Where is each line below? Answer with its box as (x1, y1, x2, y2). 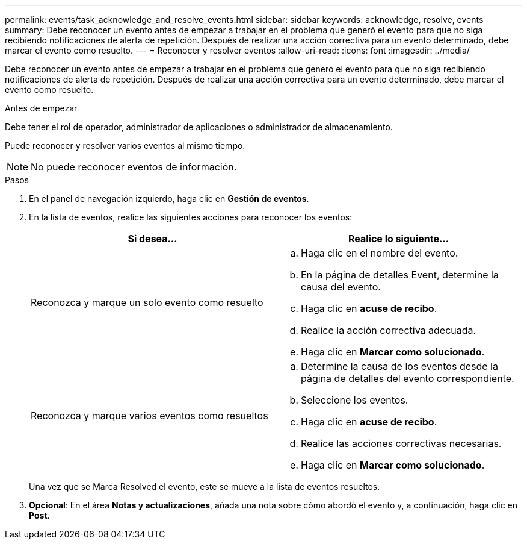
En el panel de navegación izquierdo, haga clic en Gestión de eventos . (29, 193, 309, 204)
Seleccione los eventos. (301, 394, 408, 406)
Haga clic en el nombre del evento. (301, 247, 458, 259)
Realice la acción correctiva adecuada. (301, 324, 476, 336)
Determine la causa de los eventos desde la (301, 360, 498, 372)
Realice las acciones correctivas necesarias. (301, 437, 502, 449)
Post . (29, 510, 50, 521)
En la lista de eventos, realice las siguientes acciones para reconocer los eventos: (29, 212, 353, 222)
